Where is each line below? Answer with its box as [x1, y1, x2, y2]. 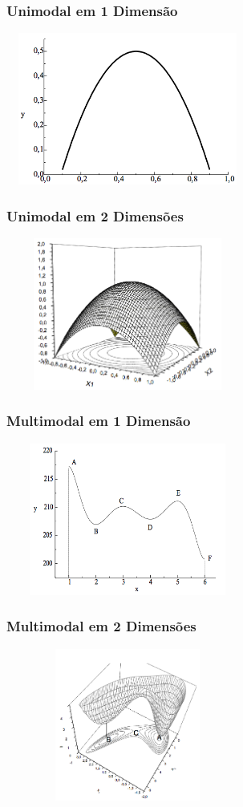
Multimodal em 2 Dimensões [6, 616, 196, 636]
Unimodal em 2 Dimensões [6, 205, 184, 225]
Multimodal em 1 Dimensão [6, 411, 191, 431]
